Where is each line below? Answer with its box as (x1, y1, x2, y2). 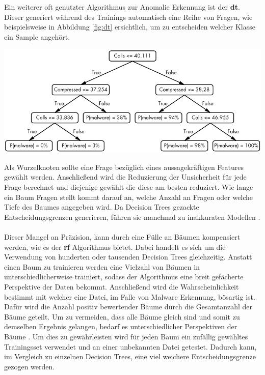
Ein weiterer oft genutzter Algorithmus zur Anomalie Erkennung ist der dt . (4, 2, 240, 12)
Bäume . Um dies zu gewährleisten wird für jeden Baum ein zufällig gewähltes (4, 331, 248, 341)
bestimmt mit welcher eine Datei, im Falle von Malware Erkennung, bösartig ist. (4, 291, 255, 302)
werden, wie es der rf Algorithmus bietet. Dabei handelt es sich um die (4, 241, 226, 252)
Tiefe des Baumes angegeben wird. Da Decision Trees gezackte (4, 201, 199, 212)
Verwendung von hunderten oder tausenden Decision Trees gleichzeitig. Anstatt (4, 251, 252, 262)
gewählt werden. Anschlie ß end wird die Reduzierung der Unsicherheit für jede (4, 171, 247, 182)
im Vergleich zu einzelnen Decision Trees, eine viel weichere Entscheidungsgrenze (4, 351, 256, 362)
